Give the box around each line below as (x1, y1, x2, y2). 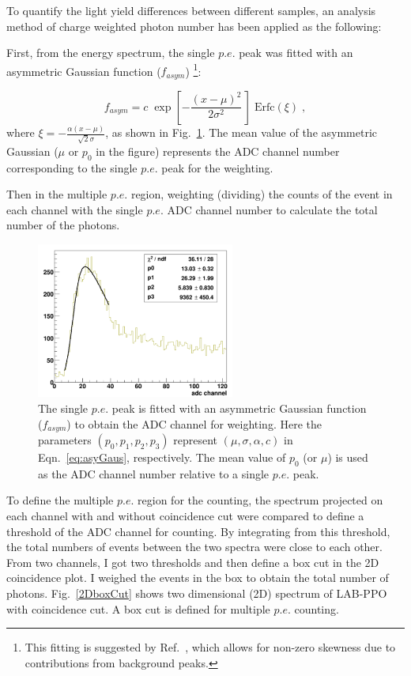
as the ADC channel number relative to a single (38, 465, 270, 482)
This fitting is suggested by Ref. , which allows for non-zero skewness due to (25, 639, 396, 655)
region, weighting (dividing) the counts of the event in (130, 186, 393, 202)
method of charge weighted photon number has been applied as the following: (6, 17, 382, 34)
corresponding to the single (6, 159, 138, 176)
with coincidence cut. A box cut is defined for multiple (6, 600, 270, 617)
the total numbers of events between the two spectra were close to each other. (6, 538, 383, 555)
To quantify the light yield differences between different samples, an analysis (6, 2, 376, 18)
